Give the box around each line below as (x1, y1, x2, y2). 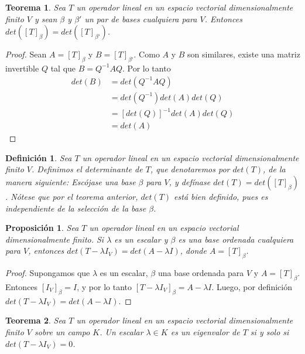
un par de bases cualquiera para (84, 12, 197, 25)
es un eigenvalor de (170, 325, 240, 338)
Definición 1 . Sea (5, 151, 72, 164)
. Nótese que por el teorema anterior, (5, 190, 138, 202)
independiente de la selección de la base (5, 202, 146, 214)
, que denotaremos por (150, 163, 230, 175)
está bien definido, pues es (174, 190, 268, 202)
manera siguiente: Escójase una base (5, 175, 136, 188)
